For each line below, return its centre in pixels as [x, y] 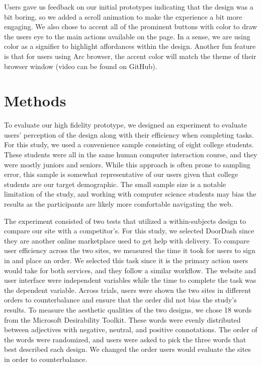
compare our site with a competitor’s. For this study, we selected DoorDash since [129, 231]
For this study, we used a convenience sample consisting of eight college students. [129, 144]
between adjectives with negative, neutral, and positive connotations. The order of [131, 329]
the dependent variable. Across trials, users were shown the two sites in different [128, 290]
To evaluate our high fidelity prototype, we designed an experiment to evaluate [126, 125]
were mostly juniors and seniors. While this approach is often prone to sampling [127, 164]
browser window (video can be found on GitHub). [81, 66]
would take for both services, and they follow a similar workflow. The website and [130, 270]
